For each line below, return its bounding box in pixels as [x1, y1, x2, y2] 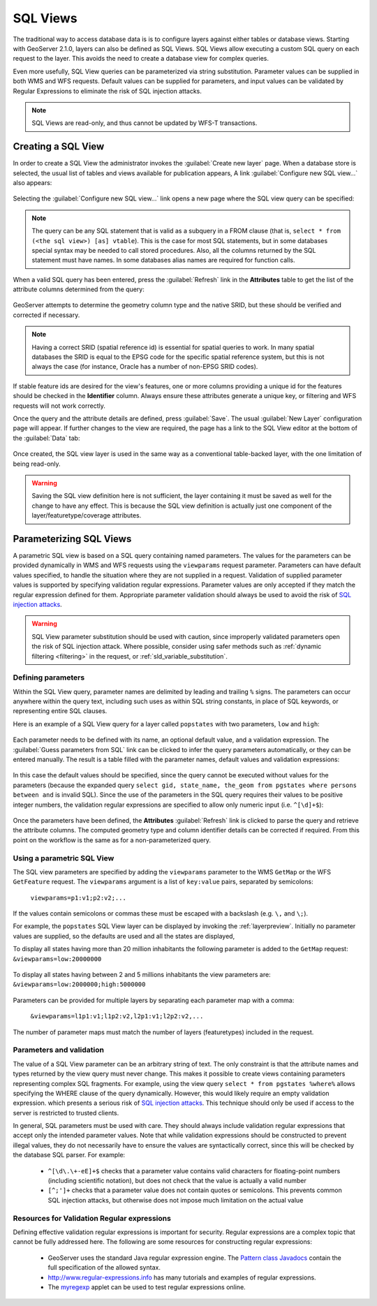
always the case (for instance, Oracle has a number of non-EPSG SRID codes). [31, 362, 258, 371]
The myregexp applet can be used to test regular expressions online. [47, 1282, 246, 1291]
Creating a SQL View [13, 140, 105, 153]
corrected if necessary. [13, 311, 80, 319]
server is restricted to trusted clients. [13, 1108, 119, 1117]
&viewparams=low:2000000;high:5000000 [13, 981, 146, 988]
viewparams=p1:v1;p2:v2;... [30, 894, 127, 902]
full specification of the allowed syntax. [47, 1263, 161, 1272]
